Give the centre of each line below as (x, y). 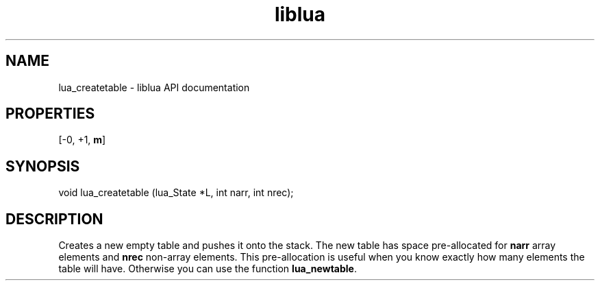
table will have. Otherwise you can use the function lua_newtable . (208, 269)
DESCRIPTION (54, 219)
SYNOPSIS (43, 166)
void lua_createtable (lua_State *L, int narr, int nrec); (176, 193)
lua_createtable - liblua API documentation (154, 87)
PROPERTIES (50, 114)
